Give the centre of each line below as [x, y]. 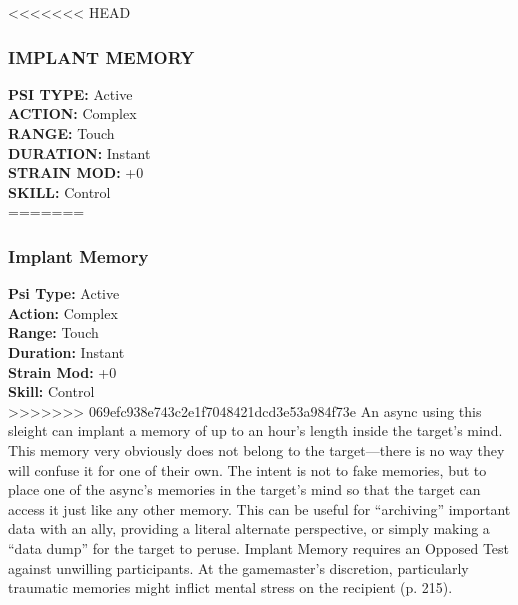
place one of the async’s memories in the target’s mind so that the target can [244, 489]
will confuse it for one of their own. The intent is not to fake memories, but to [247, 469]
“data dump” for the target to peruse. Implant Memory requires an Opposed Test [259, 547]
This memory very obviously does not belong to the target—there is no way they [256, 449]
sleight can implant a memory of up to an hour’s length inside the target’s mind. [255, 430]
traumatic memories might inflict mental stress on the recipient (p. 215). [230, 587]
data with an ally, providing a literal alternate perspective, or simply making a [249, 528]
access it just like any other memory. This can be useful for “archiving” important [259, 508]
